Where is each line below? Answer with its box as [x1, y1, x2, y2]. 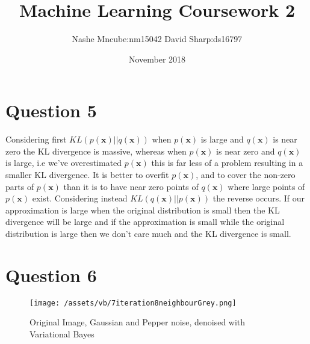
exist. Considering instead [32, 192, 128, 204]
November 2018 [128, 52, 186, 65]
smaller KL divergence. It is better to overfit [5, 168, 169, 181]
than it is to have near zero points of [63, 180, 199, 192]
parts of [5, 180, 34, 192]
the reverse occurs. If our [212, 192, 305, 204]
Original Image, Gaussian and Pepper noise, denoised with [29, 316, 246, 328]
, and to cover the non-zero [196, 168, 296, 181]
